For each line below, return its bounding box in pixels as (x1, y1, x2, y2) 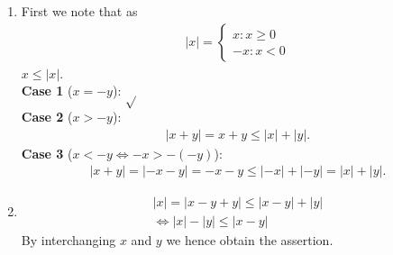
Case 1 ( (21, 81, 73, 100)
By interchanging (21, 231, 116, 250)
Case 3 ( (21, 143, 73, 162)
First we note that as (21, 2, 138, 20)
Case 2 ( (21, 106, 73, 125)
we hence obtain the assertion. (166, 231, 334, 250)
